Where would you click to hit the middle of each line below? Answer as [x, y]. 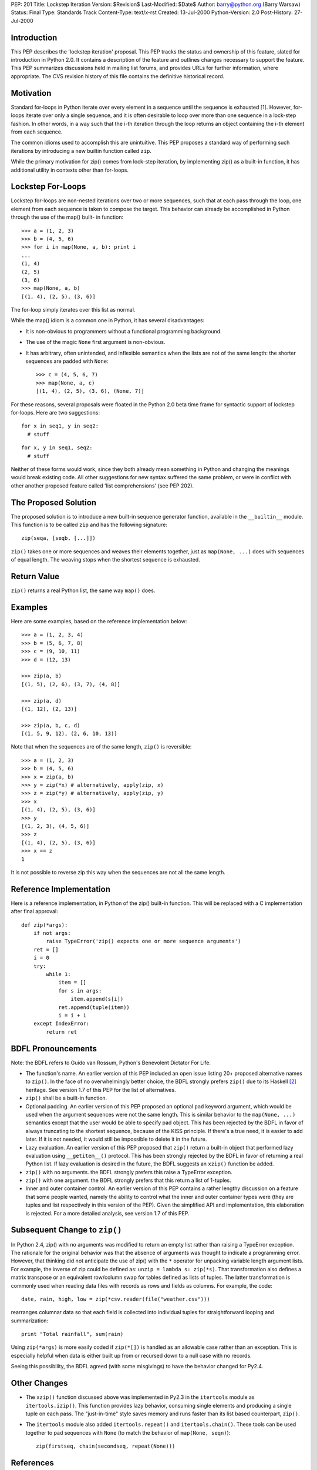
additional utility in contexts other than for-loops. [70, 170]
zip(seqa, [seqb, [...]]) [59, 538]
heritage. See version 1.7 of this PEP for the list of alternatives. [101, 1090]
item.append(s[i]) [97, 999]
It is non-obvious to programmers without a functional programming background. [124, 331]
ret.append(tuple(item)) [94, 1007]
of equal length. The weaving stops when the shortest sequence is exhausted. [105, 560]
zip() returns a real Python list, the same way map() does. [83, 590]
